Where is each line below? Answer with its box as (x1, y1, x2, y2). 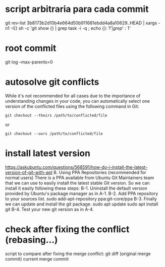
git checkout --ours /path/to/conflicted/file (5, 131, 103, 136)
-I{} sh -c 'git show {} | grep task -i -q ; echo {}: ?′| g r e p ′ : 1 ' (10, 25, 131, 31)
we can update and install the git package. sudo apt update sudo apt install (5, 201, 159, 207)
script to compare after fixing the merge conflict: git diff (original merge (5, 251, 151, 257)
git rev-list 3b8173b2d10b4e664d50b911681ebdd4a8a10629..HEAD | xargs (5, 20, 158, 26)
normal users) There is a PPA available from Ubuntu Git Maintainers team (5, 175, 155, 181)
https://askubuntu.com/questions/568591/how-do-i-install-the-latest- (5, 164, 148, 170)
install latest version (5, 148, 91, 159)
